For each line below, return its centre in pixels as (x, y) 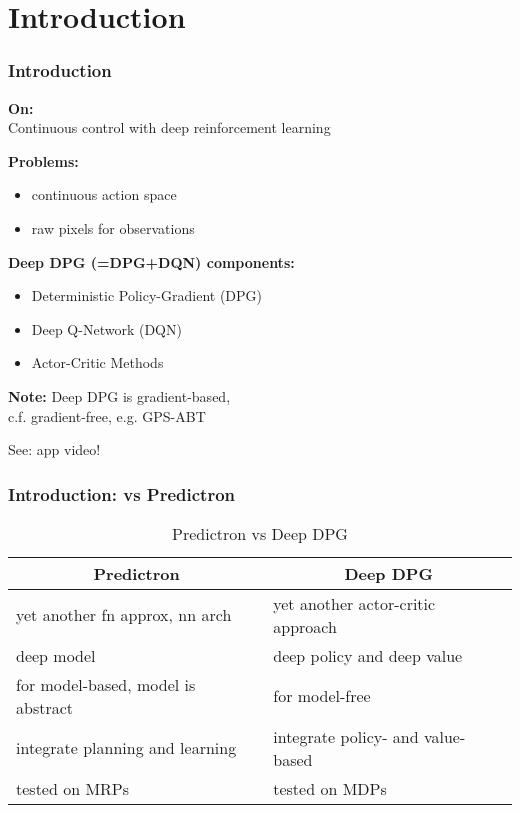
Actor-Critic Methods (97, 362)
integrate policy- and (346, 736)
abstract (45, 707)
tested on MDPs (330, 788)
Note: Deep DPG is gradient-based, (119, 395)
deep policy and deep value (368, 655)
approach (305, 626)
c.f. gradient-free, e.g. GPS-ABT (107, 415)
